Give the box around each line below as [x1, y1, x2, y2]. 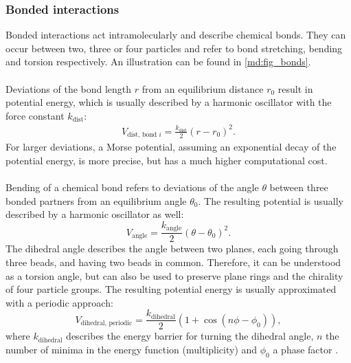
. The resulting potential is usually [198, 193, 343, 208]
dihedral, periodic [80, 320, 133, 327]
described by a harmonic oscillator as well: [5, 207, 184, 221]
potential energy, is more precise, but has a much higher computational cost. [5, 153, 328, 167]
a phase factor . [273, 342, 339, 357]
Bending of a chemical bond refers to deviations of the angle [5, 180, 259, 195]
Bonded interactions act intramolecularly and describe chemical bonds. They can [5, 27, 346, 42]
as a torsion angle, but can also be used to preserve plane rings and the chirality [5, 268, 343, 283]
